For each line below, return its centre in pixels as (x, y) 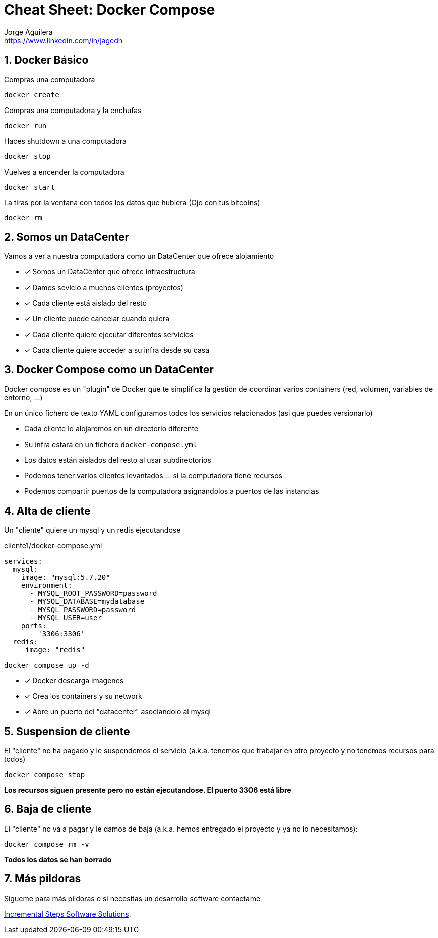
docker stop (27, 156)
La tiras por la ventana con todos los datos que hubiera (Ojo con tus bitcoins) (132, 202)
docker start (30, 187)
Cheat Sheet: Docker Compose (110, 10)
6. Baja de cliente (48, 809)
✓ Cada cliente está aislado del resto (85, 303)
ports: (34, 626)
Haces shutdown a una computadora (65, 141)
